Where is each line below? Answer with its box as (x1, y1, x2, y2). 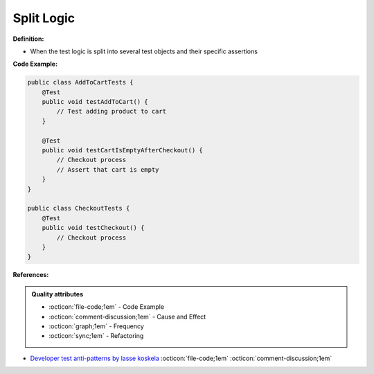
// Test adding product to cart (56, 107, 166, 116)
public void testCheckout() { (42, 224, 145, 232)
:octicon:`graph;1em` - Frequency (48, 322, 145, 330)
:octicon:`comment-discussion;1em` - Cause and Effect (48, 312, 206, 321)
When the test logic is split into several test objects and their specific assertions (30, 47, 258, 55)
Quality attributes (31, 290, 83, 298)
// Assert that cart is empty (56, 166, 159, 173)
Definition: (12, 35, 44, 43)
